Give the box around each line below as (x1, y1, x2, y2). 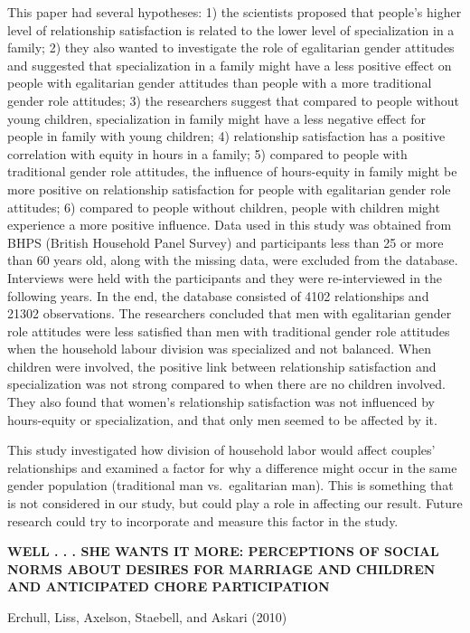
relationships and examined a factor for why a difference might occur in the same (7, 458, 457, 477)
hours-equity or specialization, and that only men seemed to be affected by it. (7, 410, 437, 429)
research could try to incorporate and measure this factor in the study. (7, 511, 399, 530)
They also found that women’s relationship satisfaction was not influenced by (7, 392, 436, 411)
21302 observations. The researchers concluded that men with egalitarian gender (7, 304, 452, 323)
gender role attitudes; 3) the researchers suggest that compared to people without (7, 90, 459, 109)
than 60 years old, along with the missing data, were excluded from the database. (7, 250, 458, 269)
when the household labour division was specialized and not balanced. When (7, 339, 431, 358)
